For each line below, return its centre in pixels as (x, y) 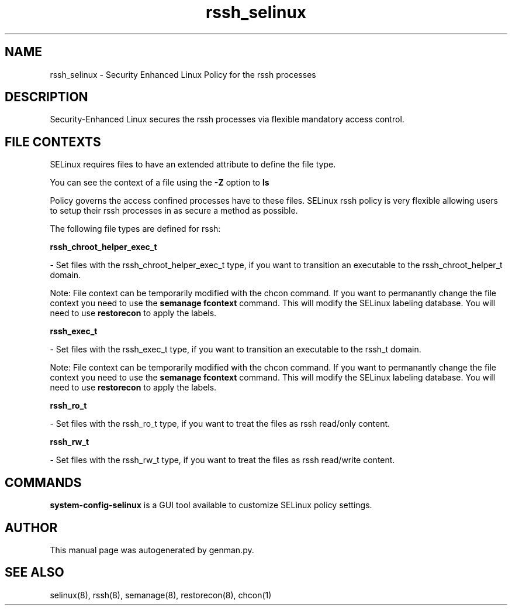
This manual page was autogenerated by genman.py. (152, 550)
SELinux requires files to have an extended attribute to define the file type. (193, 165)
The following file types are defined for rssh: (135, 229)
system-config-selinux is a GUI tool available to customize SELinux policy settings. (211, 505)
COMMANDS (43, 482)
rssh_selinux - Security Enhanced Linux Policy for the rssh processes (183, 74)
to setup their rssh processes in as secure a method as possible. (174, 211)
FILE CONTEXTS (53, 142)
